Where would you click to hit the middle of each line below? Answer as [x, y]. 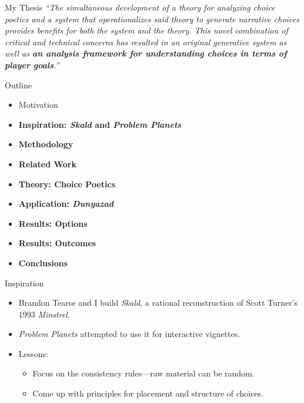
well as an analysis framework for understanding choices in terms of [146, 53]
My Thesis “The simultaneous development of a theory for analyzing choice [140, 7]
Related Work [47, 163]
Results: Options [53, 223]
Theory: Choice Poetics [67, 184]
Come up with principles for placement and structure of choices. [148, 393]
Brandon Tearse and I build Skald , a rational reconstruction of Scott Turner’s [158, 303]
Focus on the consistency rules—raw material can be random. [143, 373]
